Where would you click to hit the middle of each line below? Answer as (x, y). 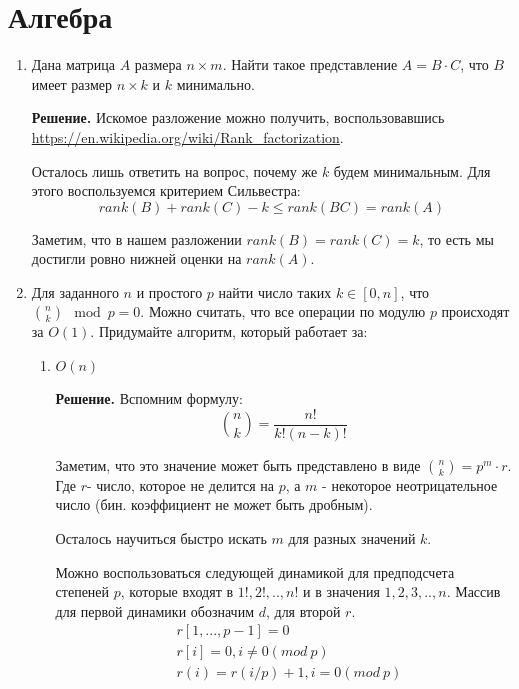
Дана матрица (73, 64)
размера (158, 64)
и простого (169, 291)
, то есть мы (456, 238)
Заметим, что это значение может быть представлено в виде (238, 464)
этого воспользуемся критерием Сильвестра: (166, 190)
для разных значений (352, 537)
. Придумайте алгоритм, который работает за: (229, 331)
